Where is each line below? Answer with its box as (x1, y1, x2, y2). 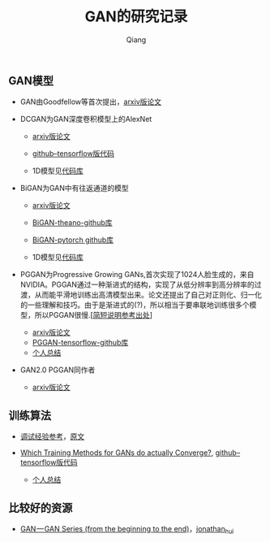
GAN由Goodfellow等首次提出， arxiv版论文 (19, 97, 162, 106)
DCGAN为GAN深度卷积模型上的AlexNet (19, 115, 152, 124)
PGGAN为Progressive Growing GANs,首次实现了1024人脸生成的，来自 (19, 270, 255, 280)
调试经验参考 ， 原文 (19, 431, 85, 441)
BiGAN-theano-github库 (32, 218, 113, 228)
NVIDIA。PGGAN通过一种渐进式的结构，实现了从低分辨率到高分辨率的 (19, 280, 255, 289)
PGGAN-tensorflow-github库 (32, 338, 129, 348)
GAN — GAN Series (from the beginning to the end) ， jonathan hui (19, 523, 234, 535)
